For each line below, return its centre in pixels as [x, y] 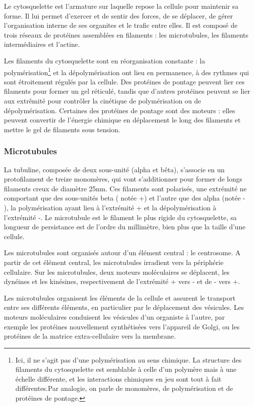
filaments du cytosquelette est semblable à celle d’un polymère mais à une [126, 369]
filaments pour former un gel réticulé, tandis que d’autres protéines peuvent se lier [127, 91]
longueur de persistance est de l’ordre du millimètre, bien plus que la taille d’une [125, 227]
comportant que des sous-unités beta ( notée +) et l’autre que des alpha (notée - [125, 198]
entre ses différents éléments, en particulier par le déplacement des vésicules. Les [124, 307]
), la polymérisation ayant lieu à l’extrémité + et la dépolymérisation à [110, 207]
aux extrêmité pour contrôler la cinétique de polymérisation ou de [103, 101]
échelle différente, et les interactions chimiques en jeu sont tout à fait [118, 378]
